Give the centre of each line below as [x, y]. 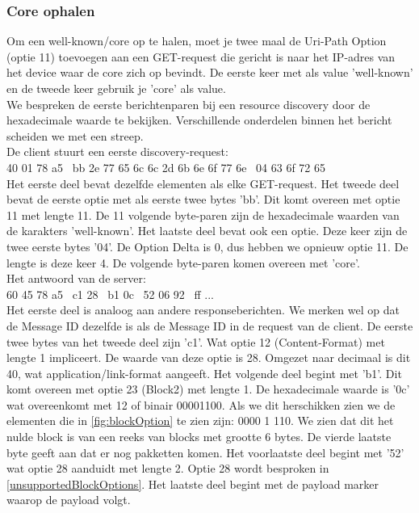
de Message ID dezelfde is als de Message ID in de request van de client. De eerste [210, 325]
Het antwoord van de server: [76, 278]
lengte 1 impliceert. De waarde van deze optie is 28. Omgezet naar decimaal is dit [209, 357]
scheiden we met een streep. [75, 135]
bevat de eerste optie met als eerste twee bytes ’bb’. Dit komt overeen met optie [203, 199]
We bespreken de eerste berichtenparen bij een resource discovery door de [189, 104]
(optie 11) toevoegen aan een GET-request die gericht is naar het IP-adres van [201, 56]
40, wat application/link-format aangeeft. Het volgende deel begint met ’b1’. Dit [204, 373]
